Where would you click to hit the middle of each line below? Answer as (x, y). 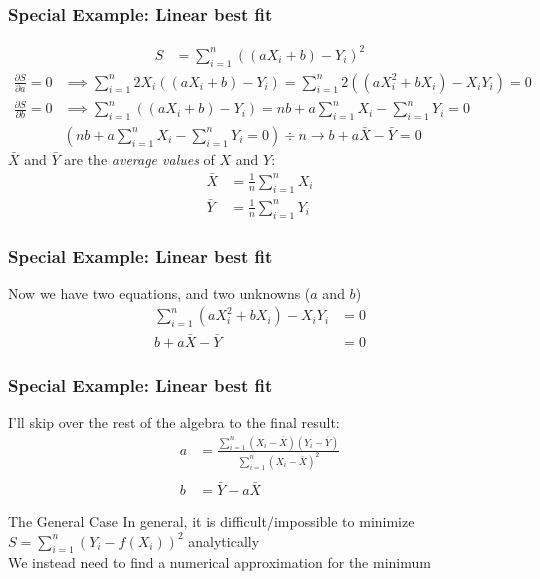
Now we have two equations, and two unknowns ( (159, 292)
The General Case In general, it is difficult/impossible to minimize (211, 521)
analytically (224, 540)
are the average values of (139, 158)
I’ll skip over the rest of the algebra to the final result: (174, 421)
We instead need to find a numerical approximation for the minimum (219, 562)
